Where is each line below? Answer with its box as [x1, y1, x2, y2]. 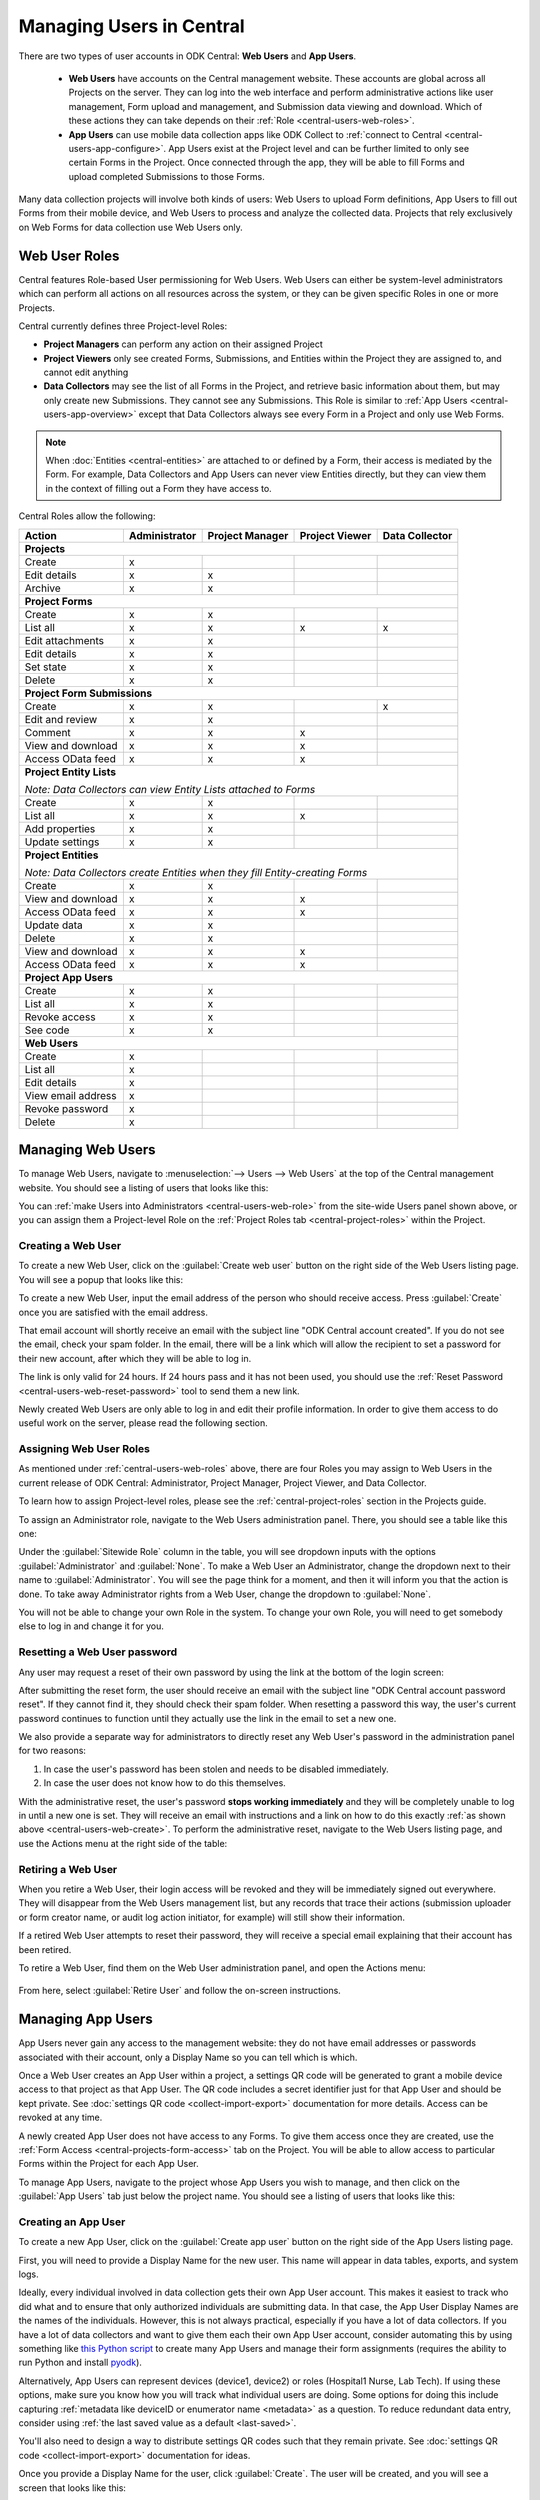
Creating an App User [18, 2215, 126, 2229]
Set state [24, 660, 67, 674]
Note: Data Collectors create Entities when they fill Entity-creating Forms [24, 865, 368, 879]
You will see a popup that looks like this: [18, 1273, 184, 1285]
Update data [24, 918, 84, 932]
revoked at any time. [18, 2111, 103, 2124]
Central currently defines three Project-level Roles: [18, 320, 228, 332]
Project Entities [24, 848, 99, 862]
